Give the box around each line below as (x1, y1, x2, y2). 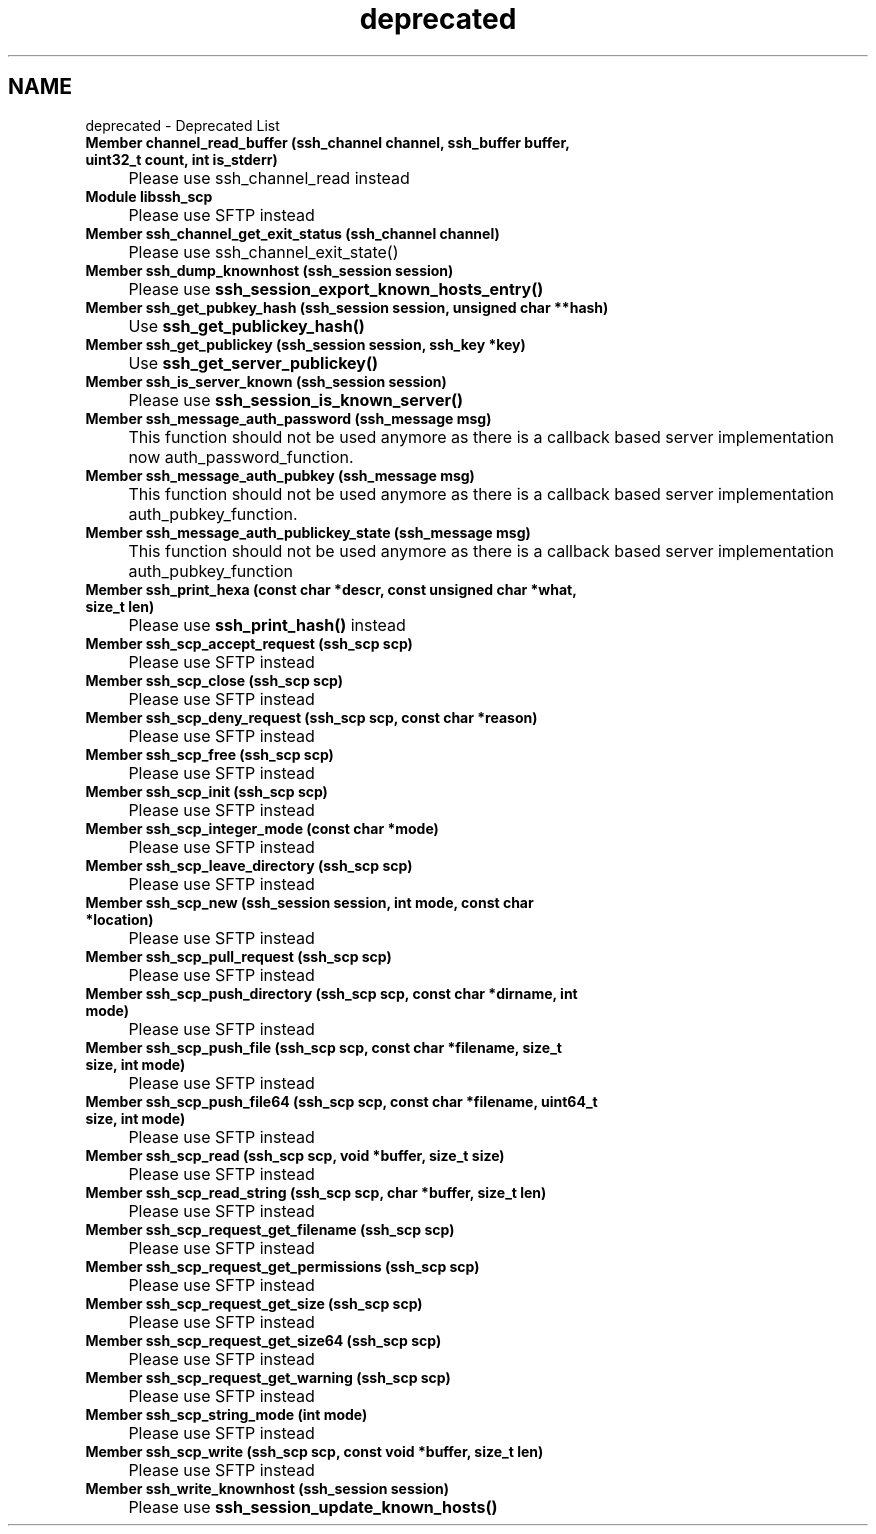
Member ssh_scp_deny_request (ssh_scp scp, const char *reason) (85, 708, 538, 726)
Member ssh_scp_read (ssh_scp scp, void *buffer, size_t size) (85, 1146, 505, 1164)
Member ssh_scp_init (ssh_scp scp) (85, 782, 328, 800)
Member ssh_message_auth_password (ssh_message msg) (85, 409, 492, 427)
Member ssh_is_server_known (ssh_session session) (85, 372, 447, 390)
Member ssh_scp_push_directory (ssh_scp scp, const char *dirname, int (85, 984, 578, 1002)
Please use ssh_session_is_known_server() (128, 389, 463, 410)
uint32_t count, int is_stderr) (85, 150, 278, 168)
